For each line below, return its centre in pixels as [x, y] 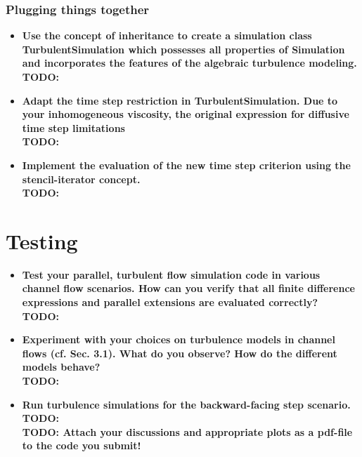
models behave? [61, 367]
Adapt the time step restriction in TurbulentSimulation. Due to [180, 100]
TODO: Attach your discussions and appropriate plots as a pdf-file [187, 431]
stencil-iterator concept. [81, 179]
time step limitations [73, 127]
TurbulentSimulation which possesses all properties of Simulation [183, 49]
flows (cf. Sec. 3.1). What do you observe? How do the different [180, 353]
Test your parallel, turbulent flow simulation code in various [171, 274]
